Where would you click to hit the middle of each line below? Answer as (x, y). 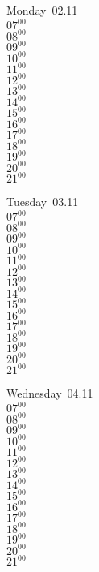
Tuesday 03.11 (43, 202)
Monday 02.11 (42, 10)
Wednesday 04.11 (50, 393)
